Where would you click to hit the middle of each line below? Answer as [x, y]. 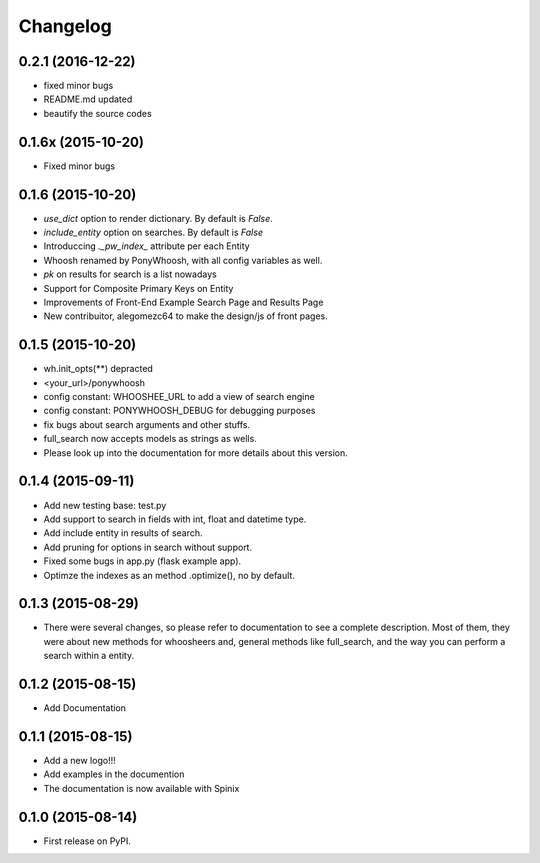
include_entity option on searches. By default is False [153, 232]
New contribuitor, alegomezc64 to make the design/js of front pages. [186, 316]
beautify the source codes [97, 113]
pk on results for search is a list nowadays [130, 274]
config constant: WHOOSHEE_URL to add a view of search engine [179, 397]
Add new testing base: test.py [105, 505]
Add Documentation [85, 708]
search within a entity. [89, 656]
